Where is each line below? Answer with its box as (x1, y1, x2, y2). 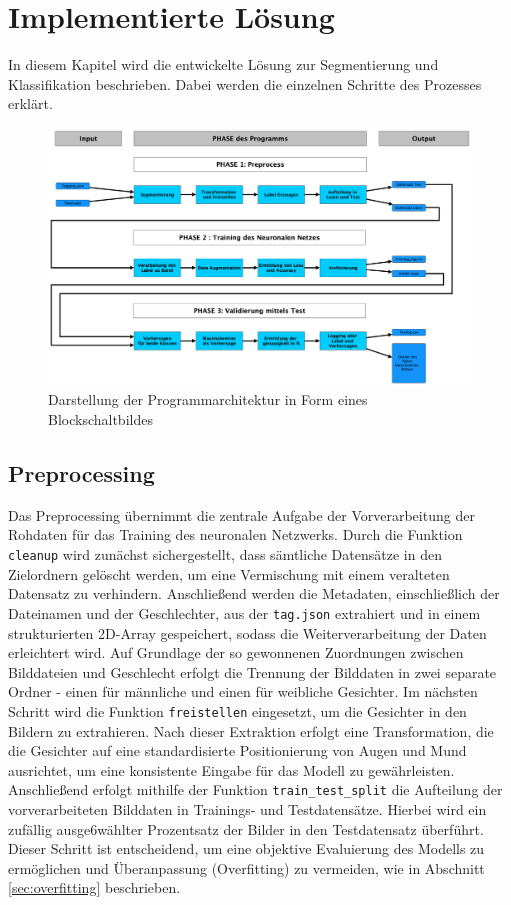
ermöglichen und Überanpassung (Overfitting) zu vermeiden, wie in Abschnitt (8, 857, 485, 878)
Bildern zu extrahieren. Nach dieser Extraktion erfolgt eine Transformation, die (8, 720, 494, 741)
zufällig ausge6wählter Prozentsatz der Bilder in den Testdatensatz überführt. (8, 818, 484, 839)
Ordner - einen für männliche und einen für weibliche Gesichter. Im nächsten (8, 681, 478, 702)
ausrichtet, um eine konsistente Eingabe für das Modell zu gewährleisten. (8, 759, 455, 780)
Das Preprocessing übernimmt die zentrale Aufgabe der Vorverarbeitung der (8, 504, 475, 525)
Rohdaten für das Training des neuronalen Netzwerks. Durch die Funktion (8, 524, 463, 545)
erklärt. (8, 93, 53, 114)
